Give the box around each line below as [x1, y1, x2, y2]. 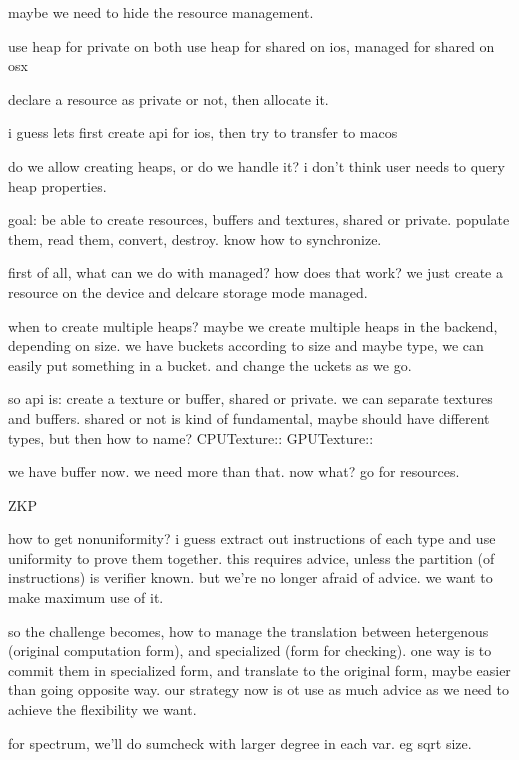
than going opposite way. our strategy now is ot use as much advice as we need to [8, 679, 509, 700]
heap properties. [8, 175, 107, 196]
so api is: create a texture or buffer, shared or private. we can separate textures [8, 388, 493, 409]
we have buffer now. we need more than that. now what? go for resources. [8, 461, 460, 482]
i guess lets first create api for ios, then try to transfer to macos [8, 122, 398, 143]
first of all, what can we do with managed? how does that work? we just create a [8, 262, 503, 283]
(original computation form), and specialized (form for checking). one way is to [8, 640, 492, 661]
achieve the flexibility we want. [8, 699, 197, 720]
